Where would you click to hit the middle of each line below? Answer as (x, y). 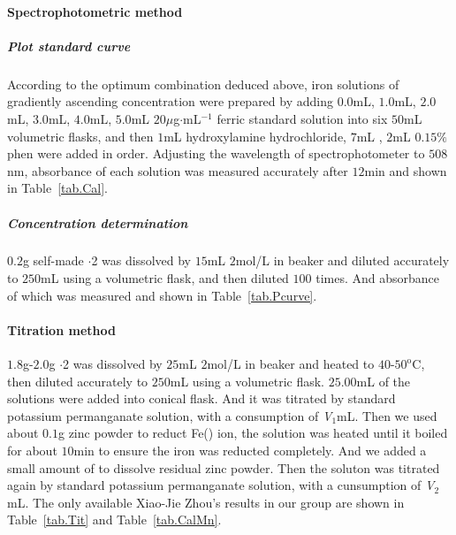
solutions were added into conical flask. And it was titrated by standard (201, 398)
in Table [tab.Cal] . (57, 188)
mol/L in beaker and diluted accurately (342, 260)
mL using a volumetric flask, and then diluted (165, 278)
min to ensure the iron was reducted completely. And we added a (250, 451)
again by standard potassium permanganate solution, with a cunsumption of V (221, 485)
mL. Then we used (387, 415)
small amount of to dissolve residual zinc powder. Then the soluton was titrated (224, 467)
